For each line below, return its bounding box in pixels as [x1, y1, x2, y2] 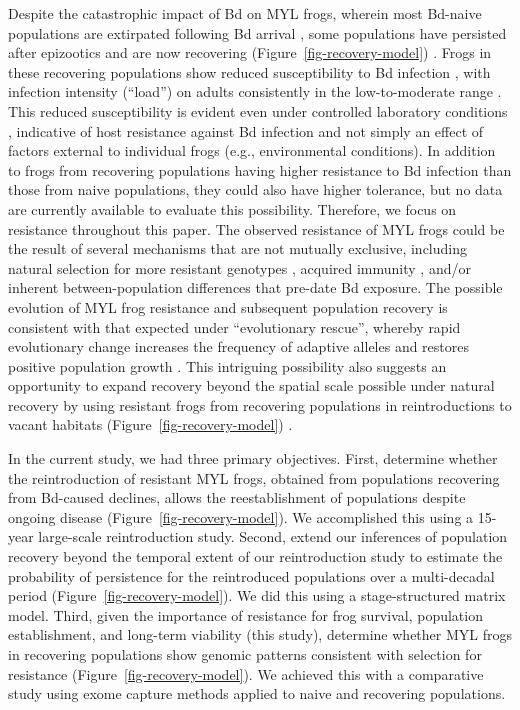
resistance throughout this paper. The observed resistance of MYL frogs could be [8, 218, 505, 239]
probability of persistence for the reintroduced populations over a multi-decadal [8, 565, 495, 586]
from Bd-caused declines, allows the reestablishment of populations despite [8, 487, 466, 508]
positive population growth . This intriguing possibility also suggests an [8, 355, 447, 376]
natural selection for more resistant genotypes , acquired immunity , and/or [8, 257, 471, 278]
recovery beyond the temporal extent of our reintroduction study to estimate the [8, 546, 503, 567]
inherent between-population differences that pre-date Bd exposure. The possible [8, 277, 503, 298]
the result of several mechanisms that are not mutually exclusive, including [8, 238, 467, 259]
